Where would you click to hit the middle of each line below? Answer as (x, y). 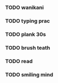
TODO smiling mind (29, 74)
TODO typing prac (27, 20)
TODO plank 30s (25, 34)
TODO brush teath (28, 47)
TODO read (19, 61)
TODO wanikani (24, 7)
